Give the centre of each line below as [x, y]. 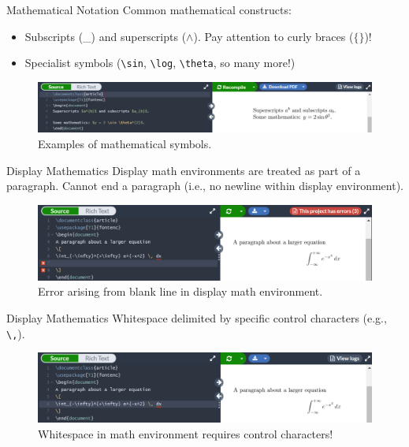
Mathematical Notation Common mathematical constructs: [149, 9]
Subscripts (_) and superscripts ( [106, 36]
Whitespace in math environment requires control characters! [186, 433]
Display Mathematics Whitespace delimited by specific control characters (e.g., [197, 318]
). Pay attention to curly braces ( [273, 36]
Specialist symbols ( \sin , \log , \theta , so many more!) [160, 63]
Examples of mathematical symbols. [125, 144]
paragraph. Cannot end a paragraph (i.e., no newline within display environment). [205, 186]
